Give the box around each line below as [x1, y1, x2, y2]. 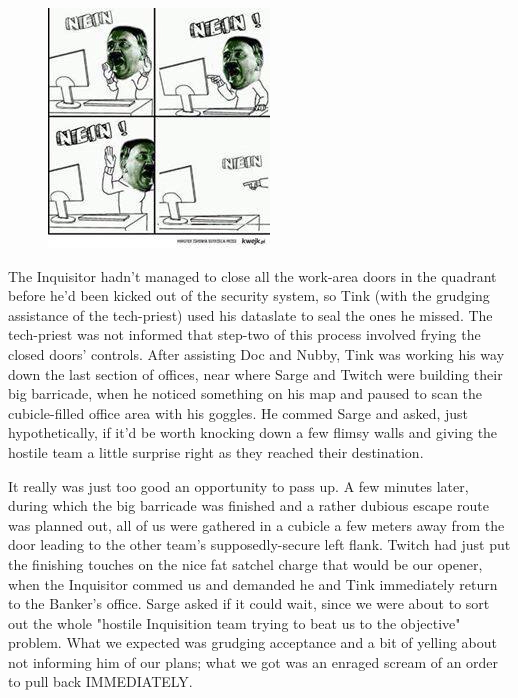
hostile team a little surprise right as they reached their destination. [8, 441, 424, 462]
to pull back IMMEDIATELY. [8, 671, 193, 692]
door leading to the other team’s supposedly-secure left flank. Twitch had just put [8, 534, 511, 555]
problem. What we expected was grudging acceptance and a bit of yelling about [8, 632, 497, 653]
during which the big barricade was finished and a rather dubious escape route [8, 495, 489, 516]
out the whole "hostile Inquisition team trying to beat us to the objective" [8, 612, 461, 633]
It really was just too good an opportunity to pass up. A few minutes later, [8, 475, 469, 496]
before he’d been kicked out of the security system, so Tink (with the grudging [8, 285, 490, 306]
